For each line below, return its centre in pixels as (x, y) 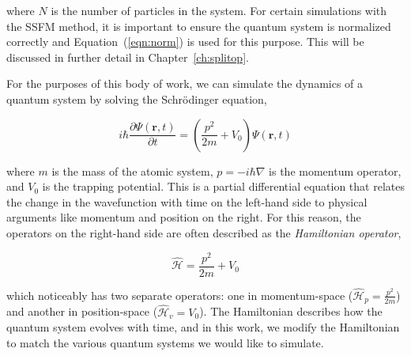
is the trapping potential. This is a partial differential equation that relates (223, 186)
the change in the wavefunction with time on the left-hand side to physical (187, 201)
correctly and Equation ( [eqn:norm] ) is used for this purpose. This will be (185, 42)
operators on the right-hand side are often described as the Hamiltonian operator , (204, 232)
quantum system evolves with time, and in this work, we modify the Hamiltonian (203, 327)
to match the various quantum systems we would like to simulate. (165, 342)
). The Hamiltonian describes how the (291, 311)
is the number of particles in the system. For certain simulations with (219, 10)
